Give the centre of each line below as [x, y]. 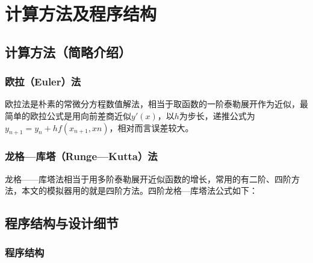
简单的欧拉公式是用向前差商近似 [68, 115]
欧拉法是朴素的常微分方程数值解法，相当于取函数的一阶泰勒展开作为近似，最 [156, 104]
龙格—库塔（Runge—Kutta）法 [81, 156]
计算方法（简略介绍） [68, 51]
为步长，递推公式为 [217, 115]
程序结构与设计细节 [62, 223]
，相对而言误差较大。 [151, 127]
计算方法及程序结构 [81, 14]
